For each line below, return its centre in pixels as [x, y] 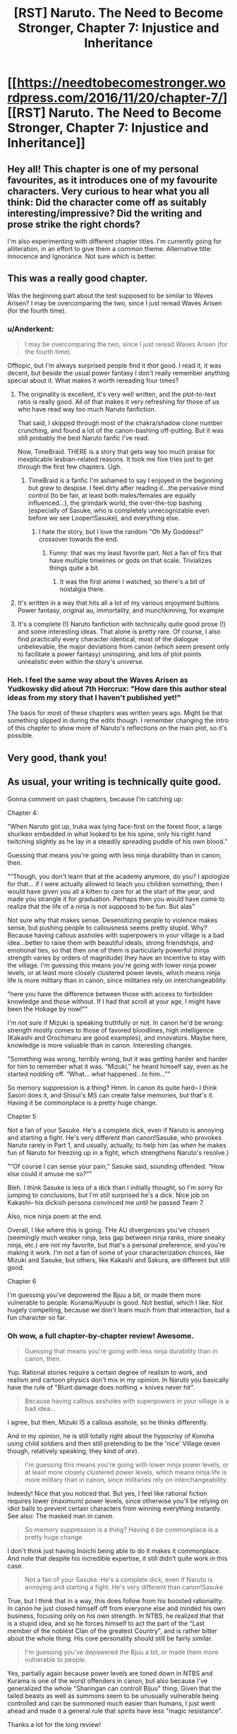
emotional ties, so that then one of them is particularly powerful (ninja [108, 950]
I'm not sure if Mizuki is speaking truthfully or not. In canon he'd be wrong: [116, 1023]
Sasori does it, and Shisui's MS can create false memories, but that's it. [111, 1095]
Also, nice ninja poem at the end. [55, 1216]
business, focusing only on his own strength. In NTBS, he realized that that [116, 1616]
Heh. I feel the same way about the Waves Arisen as [98, 680]
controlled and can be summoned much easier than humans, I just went [111, 1703]
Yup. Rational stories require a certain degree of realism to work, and [107, 1372]
